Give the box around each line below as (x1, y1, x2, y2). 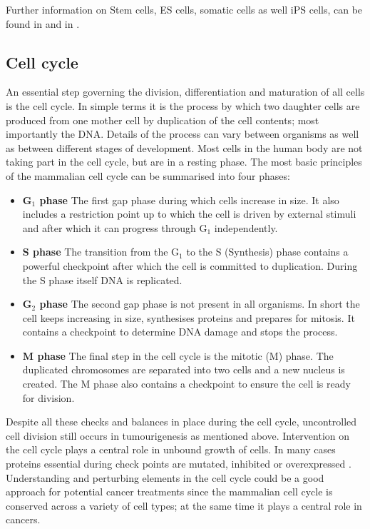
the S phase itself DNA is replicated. (22, 272, 183, 287)
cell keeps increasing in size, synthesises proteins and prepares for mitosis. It (22, 310, 355, 325)
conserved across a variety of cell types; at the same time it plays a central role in (6, 498, 362, 513)
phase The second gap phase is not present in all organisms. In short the (39, 296, 360, 311)
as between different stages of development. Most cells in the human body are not (6, 140, 363, 155)
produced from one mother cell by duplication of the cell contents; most (6, 112, 319, 127)
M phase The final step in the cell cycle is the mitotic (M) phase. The (22, 348, 334, 363)
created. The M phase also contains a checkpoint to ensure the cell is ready (22, 376, 351, 391)
